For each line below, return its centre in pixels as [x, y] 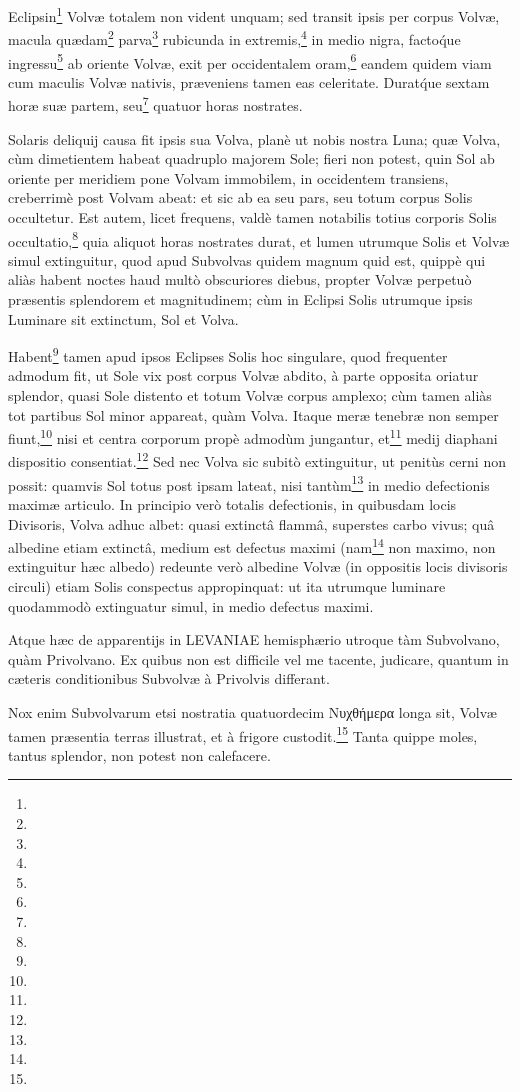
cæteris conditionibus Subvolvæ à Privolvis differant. [169, 678]
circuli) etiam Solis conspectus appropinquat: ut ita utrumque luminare [227, 586]
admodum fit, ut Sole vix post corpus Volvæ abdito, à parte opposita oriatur [243, 375]
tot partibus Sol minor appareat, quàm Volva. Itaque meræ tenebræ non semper [253, 414]
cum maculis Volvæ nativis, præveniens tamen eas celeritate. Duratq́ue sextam [249, 81]
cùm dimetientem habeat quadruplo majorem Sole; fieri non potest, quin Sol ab [251, 158]
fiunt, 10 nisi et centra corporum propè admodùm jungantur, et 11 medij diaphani [253, 436]
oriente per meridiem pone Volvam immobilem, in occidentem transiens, [228, 177]
